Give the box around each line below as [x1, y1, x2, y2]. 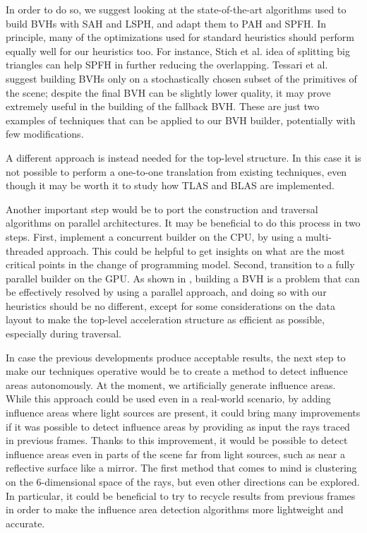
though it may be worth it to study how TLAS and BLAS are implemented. [6, 178, 335, 193]
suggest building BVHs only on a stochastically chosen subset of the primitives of [6, 71, 357, 85]
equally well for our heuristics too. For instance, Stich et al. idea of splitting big [6, 43, 350, 58]
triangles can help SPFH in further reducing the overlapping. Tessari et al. [6, 57, 328, 72]
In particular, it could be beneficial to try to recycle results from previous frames [6, 488, 356, 503]
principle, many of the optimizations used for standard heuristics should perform [6, 30, 354, 44]
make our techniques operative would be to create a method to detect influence [6, 364, 348, 378]
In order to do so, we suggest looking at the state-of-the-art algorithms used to [6, 2, 347, 16]
